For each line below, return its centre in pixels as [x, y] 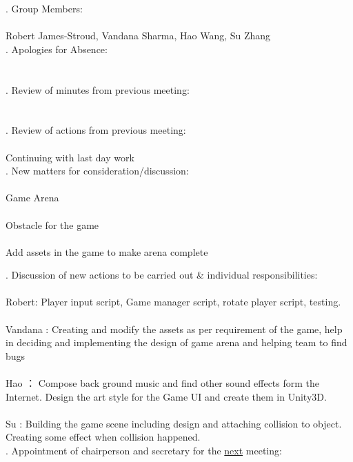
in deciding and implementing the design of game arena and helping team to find [176, 342]
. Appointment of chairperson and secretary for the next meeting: [144, 450]
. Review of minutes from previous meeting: [98, 89]
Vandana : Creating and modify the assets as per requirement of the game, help [174, 329]
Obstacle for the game [52, 224]
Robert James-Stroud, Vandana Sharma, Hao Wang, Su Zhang [138, 36]
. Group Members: [44, 8]
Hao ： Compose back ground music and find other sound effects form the [163, 383]
